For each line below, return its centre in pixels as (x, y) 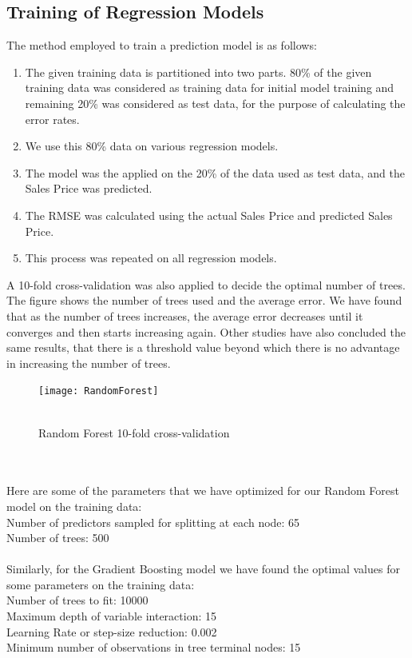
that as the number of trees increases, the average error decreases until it (185, 315)
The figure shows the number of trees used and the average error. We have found (204, 300)
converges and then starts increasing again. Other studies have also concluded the (206, 331)
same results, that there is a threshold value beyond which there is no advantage (203, 347)
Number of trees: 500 (58, 538)
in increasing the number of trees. (89, 363)
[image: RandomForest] (99, 391)
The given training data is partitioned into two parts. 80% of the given (198, 72)
